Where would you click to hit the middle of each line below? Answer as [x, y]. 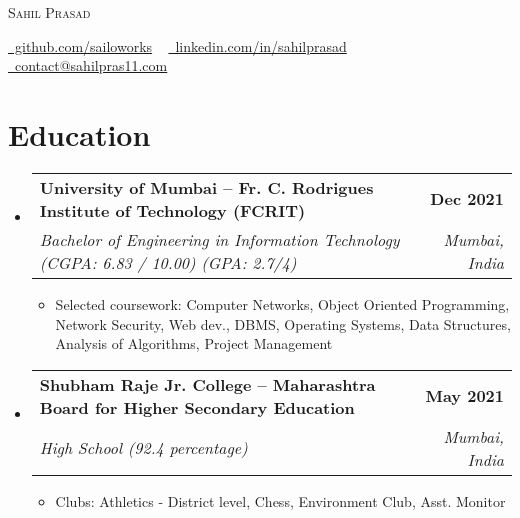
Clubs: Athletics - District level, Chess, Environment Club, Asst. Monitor [280, 500]
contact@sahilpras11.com [91, 65]
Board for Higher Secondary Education [197, 407]
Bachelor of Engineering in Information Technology [219, 239]
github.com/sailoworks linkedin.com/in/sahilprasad [180, 45]
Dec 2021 [467, 199]
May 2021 [464, 396]
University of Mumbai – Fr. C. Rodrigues [206, 187]
